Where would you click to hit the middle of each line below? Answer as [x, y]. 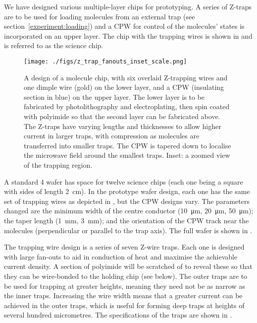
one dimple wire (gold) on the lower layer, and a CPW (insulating [124, 87]
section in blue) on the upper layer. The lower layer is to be [114, 97]
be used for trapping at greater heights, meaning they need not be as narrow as [125, 286]
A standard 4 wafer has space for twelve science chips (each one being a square [124, 181]
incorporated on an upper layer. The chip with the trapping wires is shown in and [128, 35]
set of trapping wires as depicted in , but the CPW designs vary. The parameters [127, 201]
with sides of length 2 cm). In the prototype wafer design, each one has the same [127, 191]
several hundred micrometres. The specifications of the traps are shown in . [118, 315]
